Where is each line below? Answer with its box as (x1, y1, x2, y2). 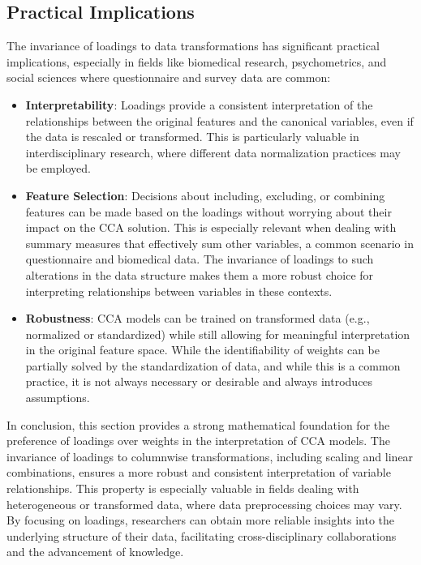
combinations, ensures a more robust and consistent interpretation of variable (6, 464, 391, 481)
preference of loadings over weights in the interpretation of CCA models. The (6, 432, 390, 449)
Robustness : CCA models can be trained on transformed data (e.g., (25, 310, 370, 327)
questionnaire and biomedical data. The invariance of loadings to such (25, 250, 374, 268)
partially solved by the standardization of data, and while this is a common (25, 357, 401, 374)
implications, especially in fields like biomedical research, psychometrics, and (6, 53, 387, 70)
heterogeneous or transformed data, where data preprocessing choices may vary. (6, 495, 402, 512)
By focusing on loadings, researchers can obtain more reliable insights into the (6, 511, 395, 529)
